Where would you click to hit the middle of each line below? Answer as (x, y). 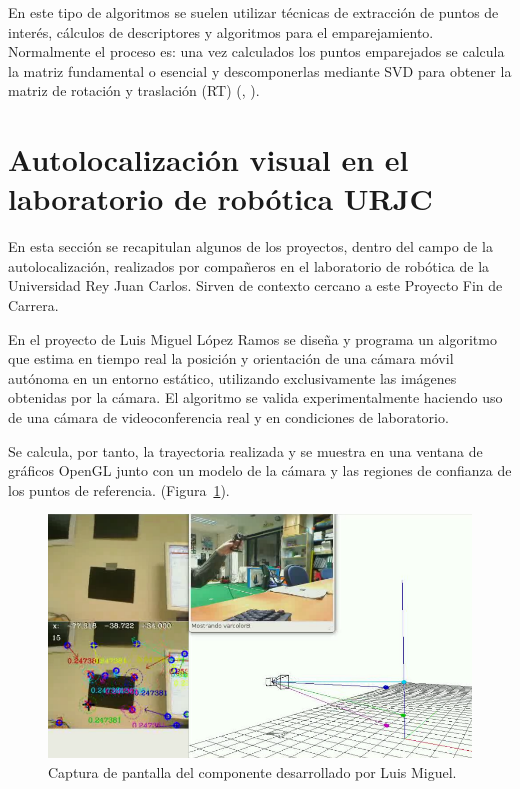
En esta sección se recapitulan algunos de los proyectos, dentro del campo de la (250, 246)
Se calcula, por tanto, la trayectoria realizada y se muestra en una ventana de (245, 450)
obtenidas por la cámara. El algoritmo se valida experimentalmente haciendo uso (255, 397)
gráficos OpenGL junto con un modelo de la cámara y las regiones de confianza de (260, 470)
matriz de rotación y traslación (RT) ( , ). (134, 90)
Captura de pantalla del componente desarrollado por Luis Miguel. (252, 771)
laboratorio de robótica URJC (220, 198)
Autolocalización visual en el (208, 159)
